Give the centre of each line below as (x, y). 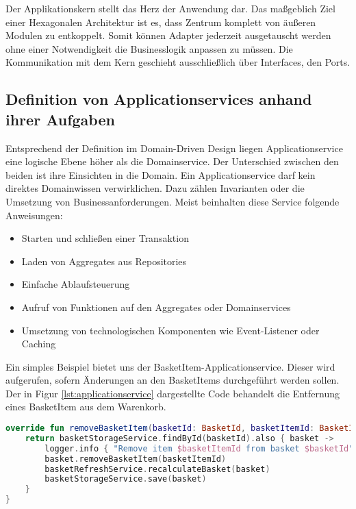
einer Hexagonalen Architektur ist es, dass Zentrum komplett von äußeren (161, 22)
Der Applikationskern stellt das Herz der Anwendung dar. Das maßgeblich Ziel (170, 8)
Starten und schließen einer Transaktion (105, 238)
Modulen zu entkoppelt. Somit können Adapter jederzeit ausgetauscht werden (168, 35)
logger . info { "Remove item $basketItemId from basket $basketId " (199, 448)
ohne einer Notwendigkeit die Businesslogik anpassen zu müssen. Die (149, 48)
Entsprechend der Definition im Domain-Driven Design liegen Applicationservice (174, 148)
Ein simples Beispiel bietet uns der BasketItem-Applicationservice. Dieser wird (170, 366)
